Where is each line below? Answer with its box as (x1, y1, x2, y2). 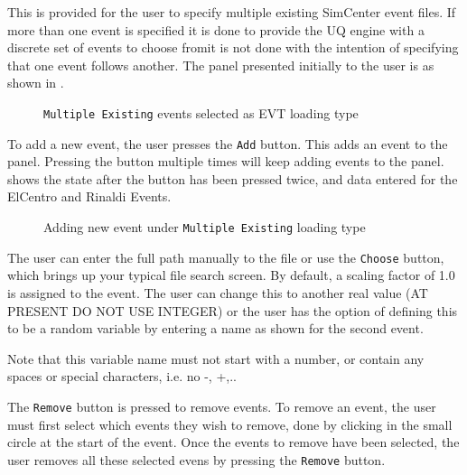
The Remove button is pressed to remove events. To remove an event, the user (7, 396, 436, 415)
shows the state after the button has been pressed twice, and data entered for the (7, 169, 458, 188)
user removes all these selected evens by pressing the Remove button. (7, 450, 386, 469)
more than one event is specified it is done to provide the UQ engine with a (7, 20, 425, 39)
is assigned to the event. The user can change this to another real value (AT (7, 283, 428, 302)
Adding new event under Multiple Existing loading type (43, 218, 366, 237)
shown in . (7, 73, 64, 92)
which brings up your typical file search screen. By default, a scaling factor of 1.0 (7, 265, 455, 284)
